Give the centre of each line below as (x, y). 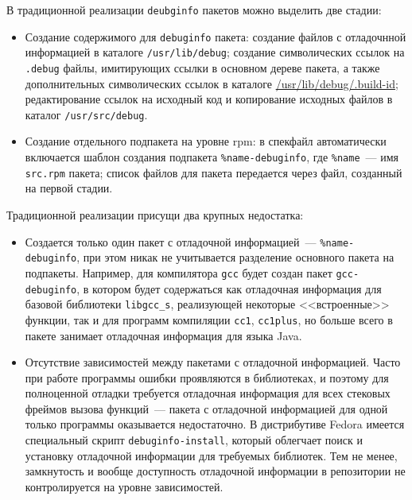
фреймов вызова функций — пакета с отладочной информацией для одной (206, 408)
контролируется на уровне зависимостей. (124, 486)
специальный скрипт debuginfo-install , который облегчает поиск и (194, 440)
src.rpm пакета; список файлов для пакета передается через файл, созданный (214, 172)
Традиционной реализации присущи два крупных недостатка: (155, 214)
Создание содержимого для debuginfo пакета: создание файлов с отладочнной (216, 36)
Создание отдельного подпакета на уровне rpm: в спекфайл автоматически (206, 141)
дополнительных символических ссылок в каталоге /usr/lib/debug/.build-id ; (212, 83)
